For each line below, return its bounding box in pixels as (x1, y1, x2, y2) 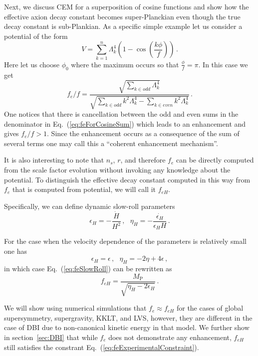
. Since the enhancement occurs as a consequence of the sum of (47, 128, 240, 139)
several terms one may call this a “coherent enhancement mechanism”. (4, 138, 218, 148)
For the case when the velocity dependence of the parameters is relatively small (4, 236, 247, 246)
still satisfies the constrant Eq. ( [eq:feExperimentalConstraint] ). (4, 342, 199, 352)
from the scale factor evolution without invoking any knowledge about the (4, 165, 231, 175)
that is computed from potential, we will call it (12, 184, 156, 194)
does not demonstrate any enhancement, (108, 332, 232, 342)
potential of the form (4, 30, 68, 41)
